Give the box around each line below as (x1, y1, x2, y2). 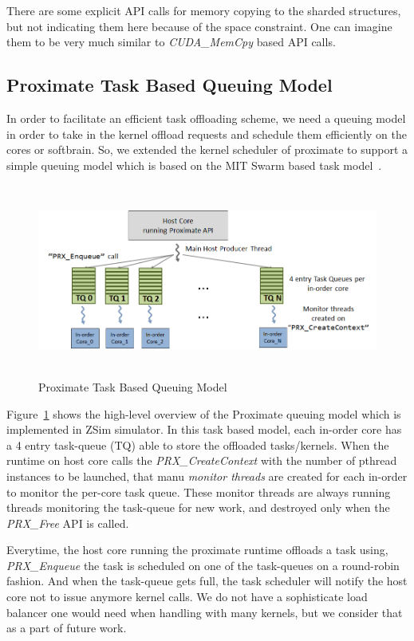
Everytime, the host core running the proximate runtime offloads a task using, (6, 541, 388, 558)
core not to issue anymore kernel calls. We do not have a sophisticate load (6, 588, 368, 605)
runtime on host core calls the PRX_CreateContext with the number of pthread (6, 452, 397, 469)
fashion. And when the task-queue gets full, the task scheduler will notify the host (6, 572, 408, 589)
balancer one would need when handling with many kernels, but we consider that (6, 604, 403, 620)
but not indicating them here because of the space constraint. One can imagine (6, 18, 392, 34)
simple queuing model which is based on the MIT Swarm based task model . (6, 156, 382, 173)
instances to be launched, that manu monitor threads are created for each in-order (6, 467, 408, 484)
